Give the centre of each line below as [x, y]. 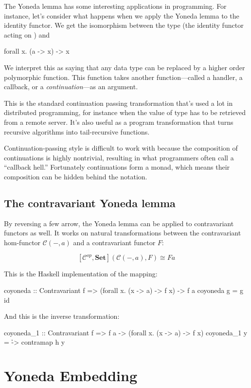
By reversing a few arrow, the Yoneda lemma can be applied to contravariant [119, 223]
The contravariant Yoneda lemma [90, 203]
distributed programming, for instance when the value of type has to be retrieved [125, 112]
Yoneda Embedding [71, 376]
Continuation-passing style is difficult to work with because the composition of [121, 148]
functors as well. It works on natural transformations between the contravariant [123, 233]
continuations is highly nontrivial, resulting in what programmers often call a [119, 157]
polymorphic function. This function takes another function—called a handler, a [123, 77]
